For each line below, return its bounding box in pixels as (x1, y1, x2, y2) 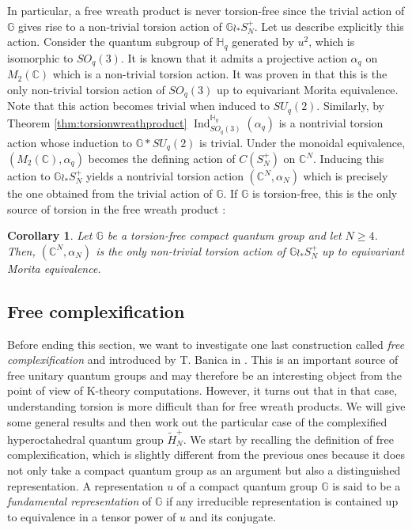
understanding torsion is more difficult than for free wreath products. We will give (7, 397, 406, 414)
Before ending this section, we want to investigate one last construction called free (7, 335, 405, 352)
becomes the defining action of (88, 150, 236, 167)
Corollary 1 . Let (7, 227, 93, 244)
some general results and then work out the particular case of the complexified (7, 413, 387, 430)
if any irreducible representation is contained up (166, 493, 399, 509)
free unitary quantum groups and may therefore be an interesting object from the (7, 366, 403, 383)
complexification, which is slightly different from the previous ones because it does (7, 446, 406, 463)
